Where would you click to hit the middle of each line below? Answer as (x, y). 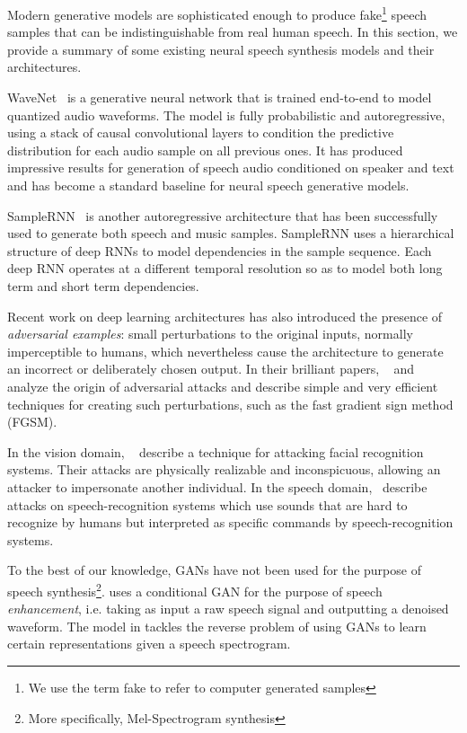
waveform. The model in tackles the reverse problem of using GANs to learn (217, 626)
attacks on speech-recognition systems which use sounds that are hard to (207, 504)
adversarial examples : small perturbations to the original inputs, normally (210, 334)
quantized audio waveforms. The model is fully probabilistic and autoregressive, (226, 115)
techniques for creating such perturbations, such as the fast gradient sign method (230, 404)
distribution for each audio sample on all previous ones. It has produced (205, 150)
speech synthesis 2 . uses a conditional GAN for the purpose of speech (195, 589)
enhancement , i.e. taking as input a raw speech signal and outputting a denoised (228, 609)
